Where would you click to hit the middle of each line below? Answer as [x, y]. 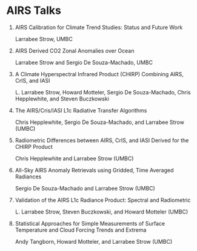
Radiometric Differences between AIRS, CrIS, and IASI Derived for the [102, 140]
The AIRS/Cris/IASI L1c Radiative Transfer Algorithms [81, 110]
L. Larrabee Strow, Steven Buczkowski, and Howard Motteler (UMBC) [102, 212]
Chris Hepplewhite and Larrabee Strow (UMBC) [74, 158]
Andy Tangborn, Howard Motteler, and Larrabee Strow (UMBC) [94, 241]
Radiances [28, 177]
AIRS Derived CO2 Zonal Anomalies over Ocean [75, 51]
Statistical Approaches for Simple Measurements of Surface [90, 223]
